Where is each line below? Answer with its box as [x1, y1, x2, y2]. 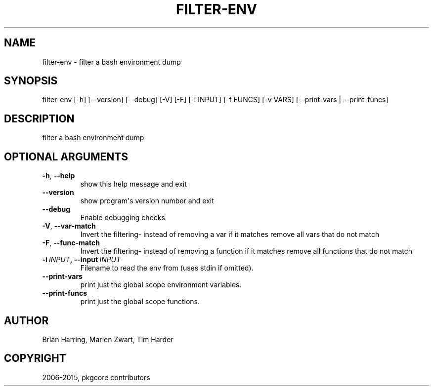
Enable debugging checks [80, 213, 165, 222]
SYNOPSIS [4, 75, 58, 87]
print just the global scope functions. [80, 297, 200, 306]
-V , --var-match [42, 222, 96, 231]
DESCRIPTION [4, 112, 75, 125]
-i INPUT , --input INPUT [42, 255, 121, 264]
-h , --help [42, 171, 75, 180]
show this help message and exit [80, 180, 187, 189]
